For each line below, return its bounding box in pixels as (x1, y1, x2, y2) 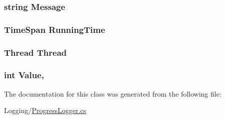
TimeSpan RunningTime (4, 23, 105, 35)
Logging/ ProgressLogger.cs (4, 105, 86, 116)
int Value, (4, 69, 44, 81)
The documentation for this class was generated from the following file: (4, 88, 221, 99)
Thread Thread (4, 46, 67, 58)
